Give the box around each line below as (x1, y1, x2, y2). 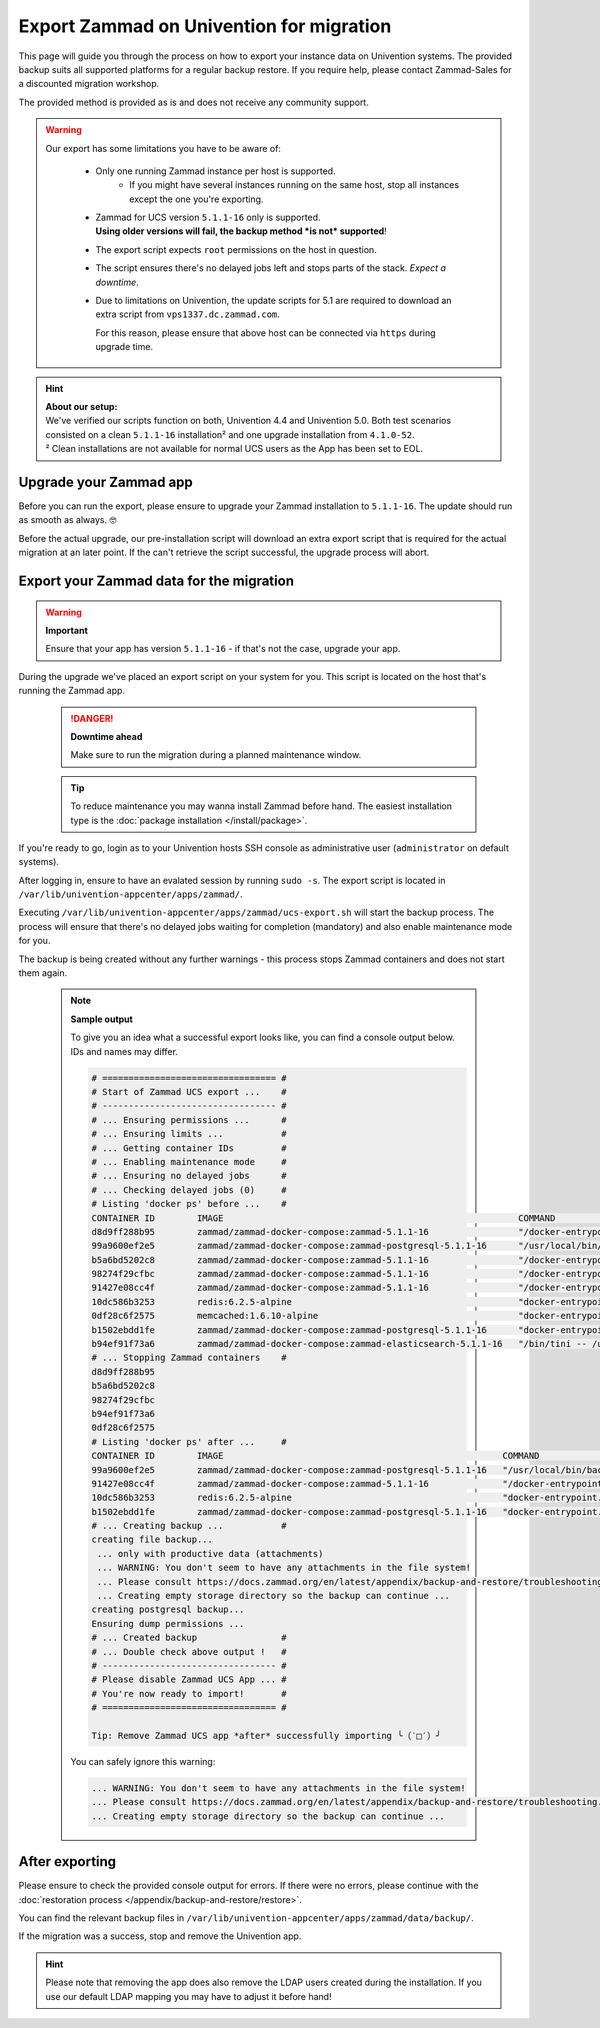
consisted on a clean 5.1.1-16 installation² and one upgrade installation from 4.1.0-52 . (45, 428, 415, 440)
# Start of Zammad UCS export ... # (91, 1086, 287, 1097)
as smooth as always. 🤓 (18, 514, 117, 526)
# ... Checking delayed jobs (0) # (91, 1184, 287, 1195)
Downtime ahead (70, 730, 143, 742)
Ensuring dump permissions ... (91, 1618, 245, 1629)
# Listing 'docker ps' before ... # (91, 1198, 287, 1210)
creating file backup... (91, 1534, 214, 1545)
